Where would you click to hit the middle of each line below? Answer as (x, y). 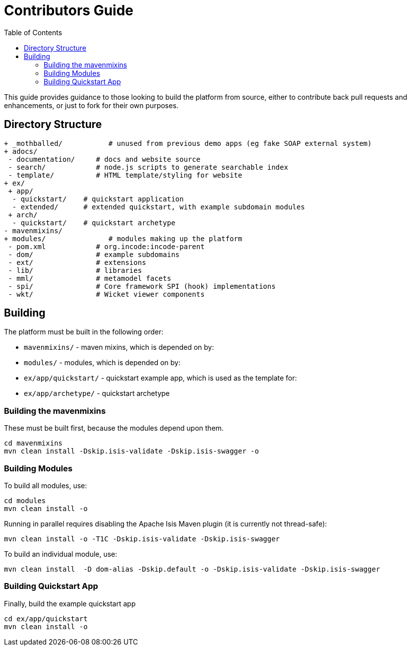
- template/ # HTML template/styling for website (125, 175)
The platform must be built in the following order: (84, 332)
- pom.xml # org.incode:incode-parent (106, 246)
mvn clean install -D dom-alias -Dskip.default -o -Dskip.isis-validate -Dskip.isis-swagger (192, 569)
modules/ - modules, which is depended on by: (102, 363)
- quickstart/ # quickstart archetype (94, 223)
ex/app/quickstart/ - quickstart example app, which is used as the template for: (160, 378)
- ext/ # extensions (77, 262)
